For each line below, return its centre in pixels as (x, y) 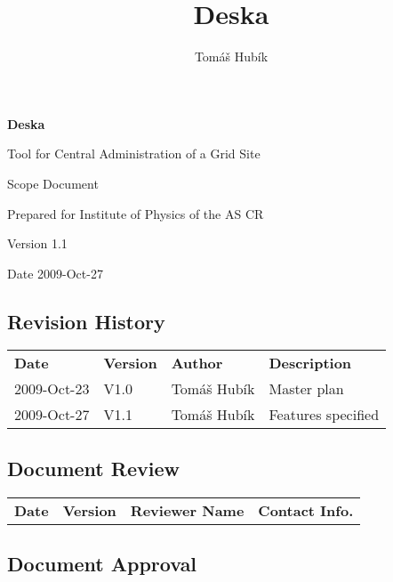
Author (197, 363)
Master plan (306, 389)
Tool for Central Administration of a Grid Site (134, 154)
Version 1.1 (37, 243)
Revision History (86, 321)
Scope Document (53, 183)
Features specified (324, 415)
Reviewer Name (187, 510)
